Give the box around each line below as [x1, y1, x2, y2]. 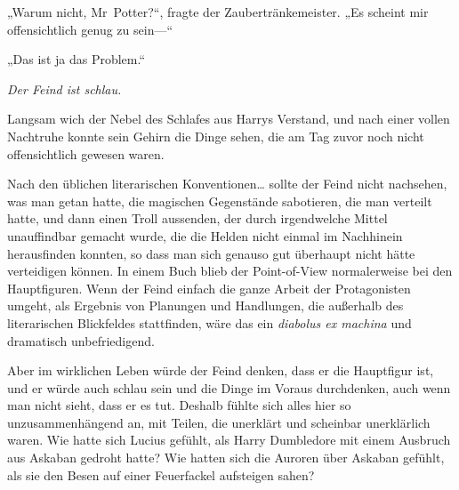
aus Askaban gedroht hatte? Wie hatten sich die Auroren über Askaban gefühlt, [7, 448, 445, 467]
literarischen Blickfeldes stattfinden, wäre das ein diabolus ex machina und [7, 313, 412, 332]
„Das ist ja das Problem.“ [7, 50, 146, 68]
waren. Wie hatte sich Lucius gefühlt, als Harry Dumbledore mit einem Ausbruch [7, 430, 451, 449]
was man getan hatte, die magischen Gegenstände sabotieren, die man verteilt [7, 191, 432, 210]
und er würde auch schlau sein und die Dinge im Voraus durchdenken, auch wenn [7, 378, 451, 397]
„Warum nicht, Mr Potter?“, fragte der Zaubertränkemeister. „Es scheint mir [7, 3, 429, 20]
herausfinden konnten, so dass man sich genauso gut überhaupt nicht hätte [7, 244, 415, 262]
